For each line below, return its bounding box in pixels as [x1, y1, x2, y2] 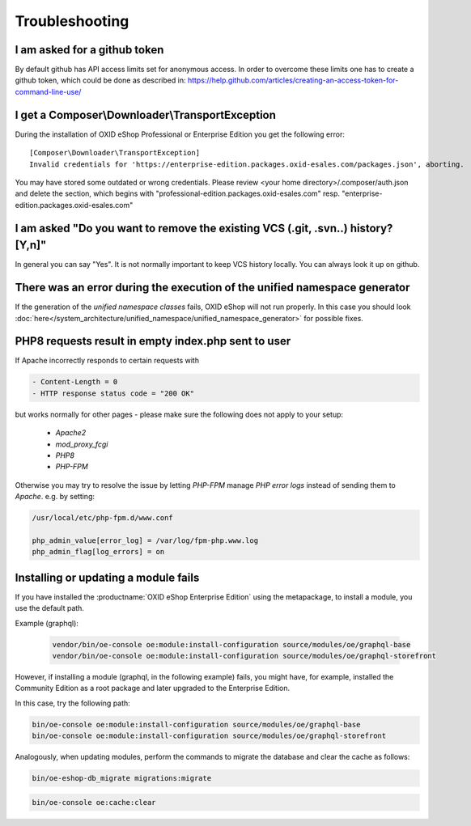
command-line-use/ [15, 87, 82, 96]
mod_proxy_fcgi [55, 439, 108, 449]
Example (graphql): [15, 618, 78, 628]
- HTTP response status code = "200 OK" [32, 388, 194, 398]
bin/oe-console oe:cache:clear [32, 798, 157, 807]
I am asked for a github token [15, 43, 164, 57]
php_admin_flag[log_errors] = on [32, 547, 165, 557]
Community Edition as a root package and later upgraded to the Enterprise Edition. [15, 684, 291, 693]
